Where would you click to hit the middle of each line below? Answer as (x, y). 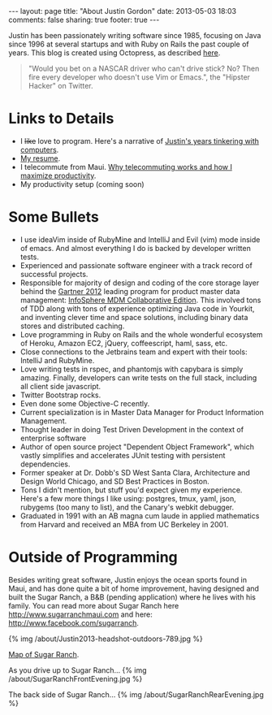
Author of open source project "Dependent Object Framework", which (137, 446)
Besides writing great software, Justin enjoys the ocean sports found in (128, 579)
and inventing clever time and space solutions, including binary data (134, 317)
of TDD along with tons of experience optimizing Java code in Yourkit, (137, 308)
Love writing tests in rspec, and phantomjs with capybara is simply (132, 369)
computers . (39, 149)
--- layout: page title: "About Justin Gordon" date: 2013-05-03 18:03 (123, 11)
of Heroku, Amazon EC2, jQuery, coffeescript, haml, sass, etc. (124, 343)
